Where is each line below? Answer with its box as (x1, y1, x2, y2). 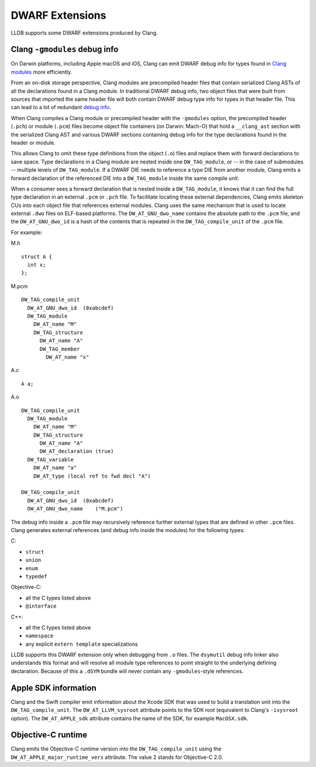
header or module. (11, 139, 56, 146)
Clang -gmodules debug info (11, 45, 119, 54)
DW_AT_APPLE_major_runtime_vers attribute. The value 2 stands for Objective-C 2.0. (11, 754, 224, 761)
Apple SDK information (11, 683, 97, 693)
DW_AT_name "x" (46, 353, 90, 360)
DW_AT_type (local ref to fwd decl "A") (33, 472, 152, 479)
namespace (25, 633, 54, 639)
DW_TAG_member (39, 346, 80, 352)
